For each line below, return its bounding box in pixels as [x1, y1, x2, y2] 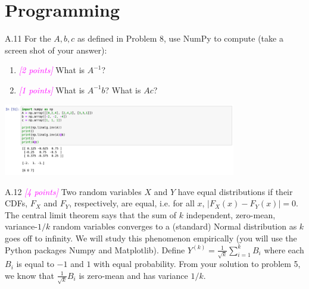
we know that [5, 269, 54, 281]
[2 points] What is [18, 64, 85, 76]
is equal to [16, 257, 54, 270]
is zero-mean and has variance [79, 269, 188, 281]
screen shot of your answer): [5, 43, 107, 56]
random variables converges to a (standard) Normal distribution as [52, 220, 297, 233]
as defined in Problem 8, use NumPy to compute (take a [77, 32, 283, 45]
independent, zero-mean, [186, 208, 276, 221]
